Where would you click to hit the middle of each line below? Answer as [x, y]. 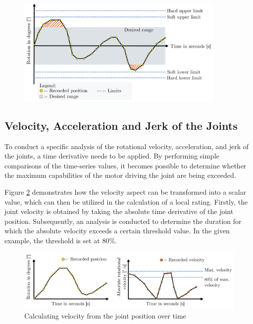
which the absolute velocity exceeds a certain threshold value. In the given [117, 231]
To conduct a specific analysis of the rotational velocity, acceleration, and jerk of [127, 146]
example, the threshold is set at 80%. [61, 240]
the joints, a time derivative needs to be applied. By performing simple [112, 156]
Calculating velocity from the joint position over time [105, 316]
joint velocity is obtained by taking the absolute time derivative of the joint [119, 211]
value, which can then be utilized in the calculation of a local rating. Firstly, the [126, 201]
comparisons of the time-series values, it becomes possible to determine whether [126, 165]
